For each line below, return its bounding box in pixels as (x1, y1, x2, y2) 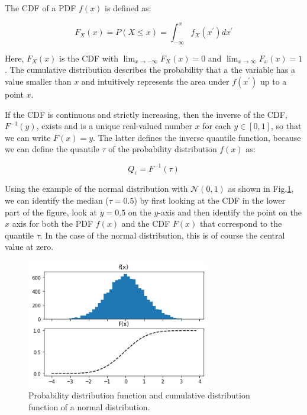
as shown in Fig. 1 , (228, 182, 294, 195)
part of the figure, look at (5, 205, 98, 218)
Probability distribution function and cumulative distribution (28, 389, 250, 401)
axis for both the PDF (12, 217, 93, 230)
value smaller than (5, 75, 72, 88)
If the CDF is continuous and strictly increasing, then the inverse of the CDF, (5, 108, 287, 120)
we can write (5, 131, 51, 143)
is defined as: (105, 2, 151, 14)
